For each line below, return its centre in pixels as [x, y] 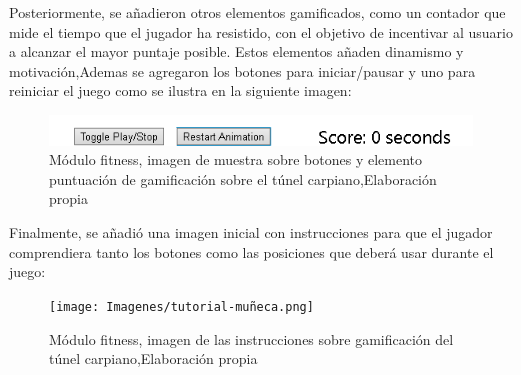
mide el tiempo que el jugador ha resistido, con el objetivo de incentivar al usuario [261, 31]
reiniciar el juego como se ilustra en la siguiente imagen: [180, 90]
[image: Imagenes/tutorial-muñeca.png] [181, 306]
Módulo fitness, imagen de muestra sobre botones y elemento [235, 159]
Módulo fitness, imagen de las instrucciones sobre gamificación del [251, 338]
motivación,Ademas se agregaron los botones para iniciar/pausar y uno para [242, 70]
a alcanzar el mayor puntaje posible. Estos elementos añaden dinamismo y [236, 51]
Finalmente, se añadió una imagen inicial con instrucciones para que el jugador [251, 232]
